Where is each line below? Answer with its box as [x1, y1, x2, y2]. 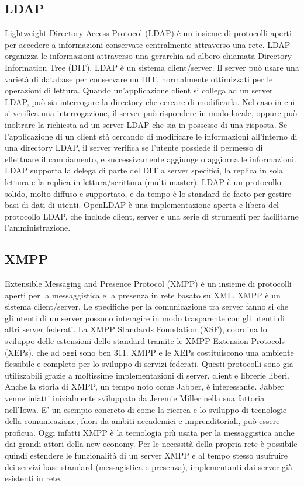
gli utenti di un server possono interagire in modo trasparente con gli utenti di [5, 311, 285, 324]
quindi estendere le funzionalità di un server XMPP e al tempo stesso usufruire [5, 449, 288, 461]
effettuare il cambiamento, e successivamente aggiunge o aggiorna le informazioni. [5, 152, 296, 165]
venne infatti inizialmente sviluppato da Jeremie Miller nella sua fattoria [5, 392, 265, 404]
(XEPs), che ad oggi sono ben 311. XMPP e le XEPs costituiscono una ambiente [5, 346, 294, 358]
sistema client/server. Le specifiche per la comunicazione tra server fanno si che [5, 300, 288, 313]
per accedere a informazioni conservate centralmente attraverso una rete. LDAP [5, 38, 291, 50]
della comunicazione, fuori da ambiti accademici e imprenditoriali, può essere [5, 415, 280, 427]
